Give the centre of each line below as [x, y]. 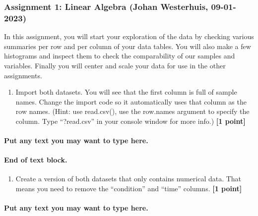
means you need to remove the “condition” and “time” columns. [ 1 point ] [129, 189]
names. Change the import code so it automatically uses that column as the [131, 101]
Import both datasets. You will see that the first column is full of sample [126, 92]
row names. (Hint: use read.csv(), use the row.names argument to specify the [132, 111]
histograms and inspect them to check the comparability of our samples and [120, 56]
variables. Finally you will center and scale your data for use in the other [115, 65]
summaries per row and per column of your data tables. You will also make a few [128, 46]
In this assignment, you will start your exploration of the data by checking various [129, 36]
